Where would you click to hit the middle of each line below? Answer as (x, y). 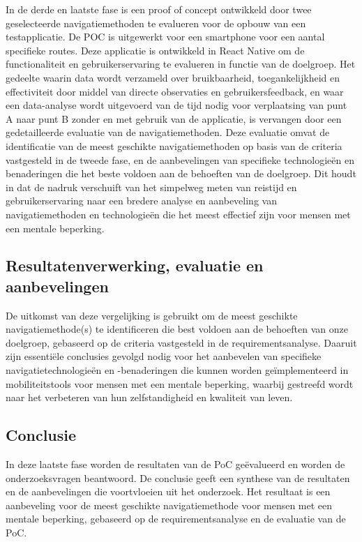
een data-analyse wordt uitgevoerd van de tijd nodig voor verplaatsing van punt (176, 105)
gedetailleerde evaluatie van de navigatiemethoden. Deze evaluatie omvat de (168, 132)
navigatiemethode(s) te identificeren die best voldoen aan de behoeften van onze (177, 329)
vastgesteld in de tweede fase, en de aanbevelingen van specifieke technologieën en (180, 159)
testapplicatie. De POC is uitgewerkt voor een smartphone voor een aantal (165, 37)
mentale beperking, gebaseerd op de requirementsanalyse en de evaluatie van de (176, 519)
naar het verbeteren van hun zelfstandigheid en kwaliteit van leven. (149, 397)
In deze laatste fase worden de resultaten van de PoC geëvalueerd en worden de (175, 464)
